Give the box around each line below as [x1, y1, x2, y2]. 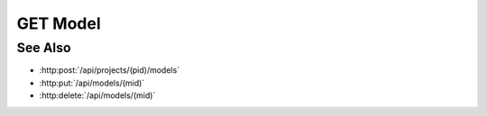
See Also [16, 40, 71, 56]
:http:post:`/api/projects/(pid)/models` [39, 65, 180, 76]
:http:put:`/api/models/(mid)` [39, 77, 145, 88]
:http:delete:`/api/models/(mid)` [39, 90, 156, 101]
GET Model [16, 13, 101, 33]
